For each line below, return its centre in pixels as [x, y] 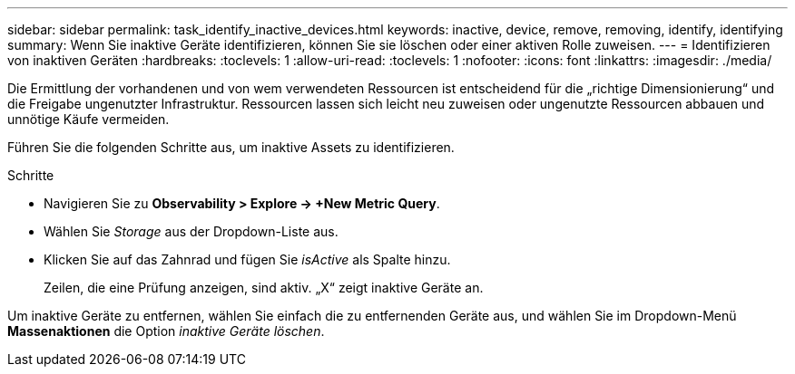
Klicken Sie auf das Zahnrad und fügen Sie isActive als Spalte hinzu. [247, 259]
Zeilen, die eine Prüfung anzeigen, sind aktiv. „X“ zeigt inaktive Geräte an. [264, 288]
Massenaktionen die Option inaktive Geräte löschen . [166, 331]
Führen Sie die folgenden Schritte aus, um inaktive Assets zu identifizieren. [231, 147]
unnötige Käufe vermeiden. [88, 119]
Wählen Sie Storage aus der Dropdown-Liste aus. [191, 231]
